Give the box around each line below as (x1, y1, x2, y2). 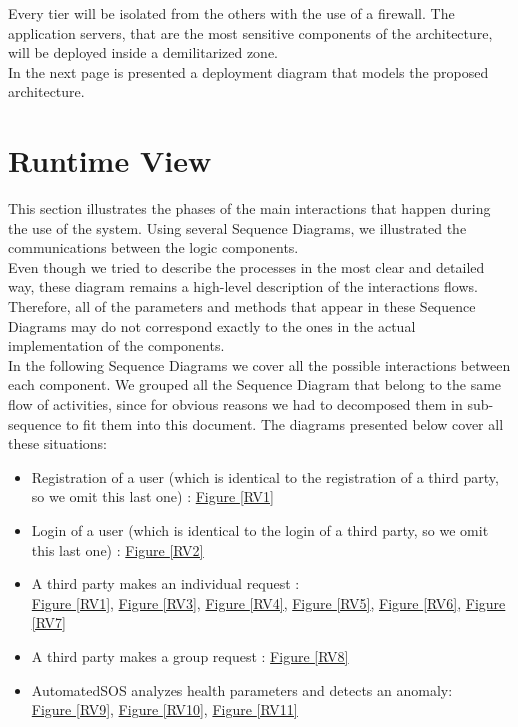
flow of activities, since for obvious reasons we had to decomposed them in (8, 394, 463, 415)
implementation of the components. (8, 335, 225, 356)
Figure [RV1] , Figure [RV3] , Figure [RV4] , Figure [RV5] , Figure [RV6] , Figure (31, 592, 506, 613)
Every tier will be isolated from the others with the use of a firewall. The (8, 3, 455, 23)
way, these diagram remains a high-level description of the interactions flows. (8, 276, 478, 297)
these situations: (8, 433, 108, 454)
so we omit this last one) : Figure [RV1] (31, 486, 274, 507)
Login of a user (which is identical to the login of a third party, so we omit (31, 520, 489, 540)
